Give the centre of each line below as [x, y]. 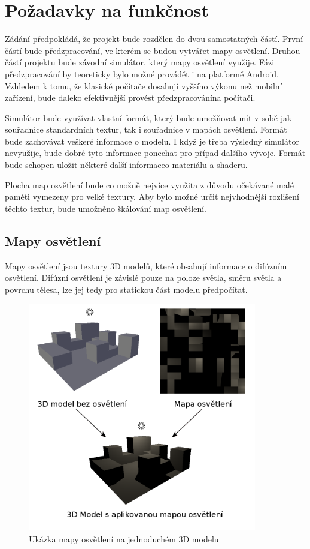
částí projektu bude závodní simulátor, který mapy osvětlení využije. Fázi [140, 62]
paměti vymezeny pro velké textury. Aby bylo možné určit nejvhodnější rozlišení [152, 196]
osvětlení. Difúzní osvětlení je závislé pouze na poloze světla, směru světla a [143, 277]
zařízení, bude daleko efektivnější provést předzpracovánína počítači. [130, 97]
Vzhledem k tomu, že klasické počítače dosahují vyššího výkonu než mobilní [144, 85]
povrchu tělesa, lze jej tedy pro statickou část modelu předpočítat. [126, 289]
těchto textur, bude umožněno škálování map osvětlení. [106, 208]
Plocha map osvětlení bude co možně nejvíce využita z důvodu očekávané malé [149, 184]
